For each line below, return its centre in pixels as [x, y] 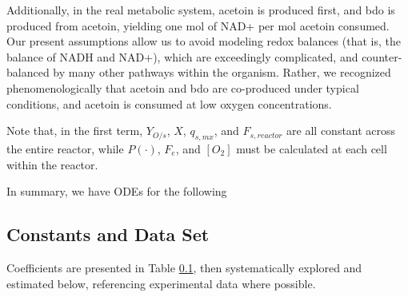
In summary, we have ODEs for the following [117, 191]
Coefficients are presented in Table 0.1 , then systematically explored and [184, 267]
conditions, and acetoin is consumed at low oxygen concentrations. [169, 103]
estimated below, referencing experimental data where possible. [161, 283]
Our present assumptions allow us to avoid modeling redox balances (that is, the [204, 41]
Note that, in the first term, [75, 131]
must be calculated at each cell [312, 148]
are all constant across [341, 131]
